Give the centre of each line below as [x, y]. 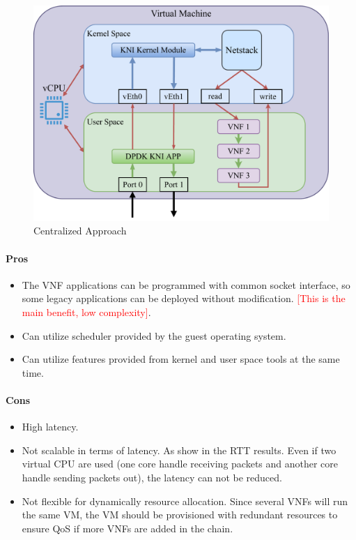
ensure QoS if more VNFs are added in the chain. [127, 528]
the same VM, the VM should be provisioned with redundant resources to [180, 515]
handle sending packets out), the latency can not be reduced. [152, 478]
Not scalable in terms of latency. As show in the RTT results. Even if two [179, 450]
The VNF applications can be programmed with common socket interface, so [186, 284]
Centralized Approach [80, 231]
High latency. [50, 427]
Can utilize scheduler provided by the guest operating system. [154, 335]
